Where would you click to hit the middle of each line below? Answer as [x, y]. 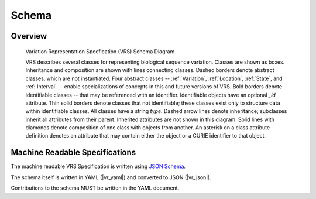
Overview [29, 36]
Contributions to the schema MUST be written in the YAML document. [95, 188]
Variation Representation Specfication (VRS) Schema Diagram [100, 51]
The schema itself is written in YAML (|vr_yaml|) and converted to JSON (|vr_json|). [111, 177]
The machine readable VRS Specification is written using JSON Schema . [98, 166]
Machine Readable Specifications [73, 152]
